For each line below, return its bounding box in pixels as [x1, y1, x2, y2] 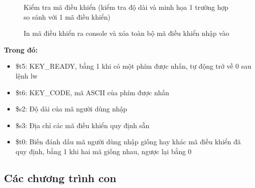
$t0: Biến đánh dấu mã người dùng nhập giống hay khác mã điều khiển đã [15, 136, 241, 147]
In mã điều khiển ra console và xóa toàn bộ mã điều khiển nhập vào [24, 28, 229, 38]
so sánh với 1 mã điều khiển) [24, 11, 111, 22]
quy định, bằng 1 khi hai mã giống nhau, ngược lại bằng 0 [15, 146, 191, 156]
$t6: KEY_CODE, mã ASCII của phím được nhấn [15, 87, 169, 97]
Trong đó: [4, 44, 38, 54]
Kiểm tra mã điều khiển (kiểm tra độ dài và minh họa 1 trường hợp [24, 2, 228, 12]
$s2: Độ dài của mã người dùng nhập [15, 104, 127, 114]
